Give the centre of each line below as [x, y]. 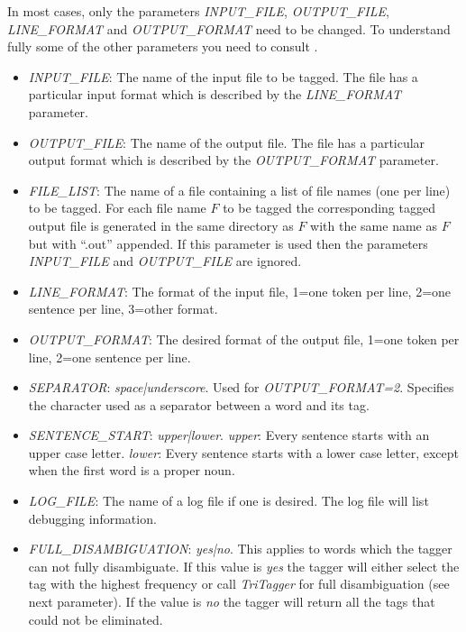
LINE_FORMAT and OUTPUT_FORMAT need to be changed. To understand [229, 28]
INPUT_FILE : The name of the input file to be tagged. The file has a [223, 76]
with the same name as [374, 225]
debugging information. [92, 518]
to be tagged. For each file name [117, 208]
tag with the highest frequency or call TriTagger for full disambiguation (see [239, 584]
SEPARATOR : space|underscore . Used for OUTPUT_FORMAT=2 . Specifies [241, 387]
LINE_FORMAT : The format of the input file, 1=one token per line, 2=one [240, 291]
